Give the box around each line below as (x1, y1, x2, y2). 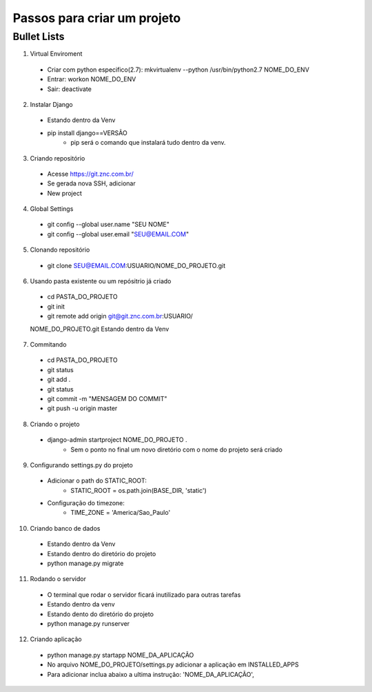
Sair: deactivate (47, 85, 92, 93)
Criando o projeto (30, 420, 80, 428)
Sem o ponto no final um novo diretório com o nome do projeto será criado (70, 445, 282, 454)
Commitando (30, 340, 67, 348)
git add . (47, 376, 71, 384)
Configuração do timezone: (47, 499, 125, 507)
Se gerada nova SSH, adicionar (47, 179, 136, 187)
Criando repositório (30, 154, 85, 162)
